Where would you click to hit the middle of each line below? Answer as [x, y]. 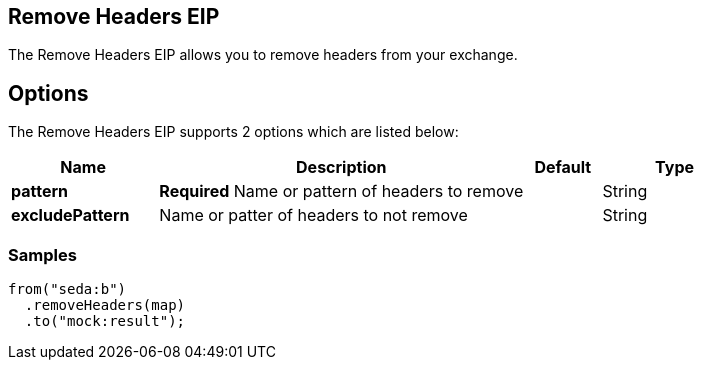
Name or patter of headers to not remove [313, 215]
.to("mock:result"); [105, 321]
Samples [42, 254]
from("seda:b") [67, 289]
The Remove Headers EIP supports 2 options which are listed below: [233, 132]
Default [563, 167]
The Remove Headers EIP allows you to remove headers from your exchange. [263, 55]
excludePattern [70, 215]
